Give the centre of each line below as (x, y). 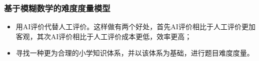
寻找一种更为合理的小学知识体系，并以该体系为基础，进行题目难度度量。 (135, 53)
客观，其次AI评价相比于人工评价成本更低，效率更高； (104, 36)
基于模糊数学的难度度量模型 (57, 8)
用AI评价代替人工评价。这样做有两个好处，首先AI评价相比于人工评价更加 (135, 27)
